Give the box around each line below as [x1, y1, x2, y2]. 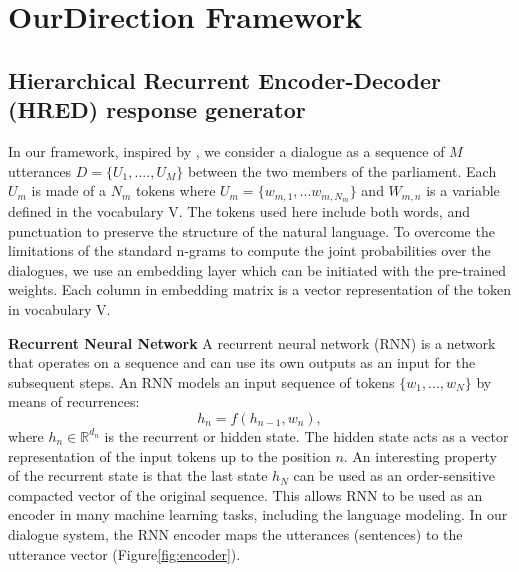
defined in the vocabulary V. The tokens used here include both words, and [8, 201, 470, 222]
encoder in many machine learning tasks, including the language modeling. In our [8, 504, 508, 525]
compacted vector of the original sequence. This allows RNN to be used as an [8, 484, 483, 505]
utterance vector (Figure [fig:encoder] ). [8, 543, 241, 564]
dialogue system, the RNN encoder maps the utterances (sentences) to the [8, 523, 463, 544]
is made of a [31, 180, 106, 201]
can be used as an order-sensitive [293, 465, 495, 486]
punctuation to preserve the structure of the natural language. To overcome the [8, 220, 495, 241]
